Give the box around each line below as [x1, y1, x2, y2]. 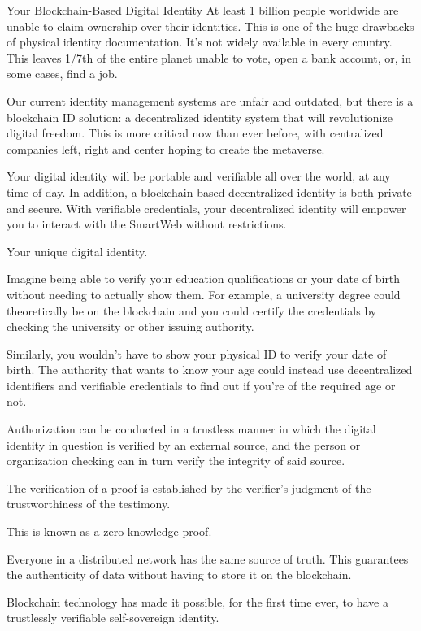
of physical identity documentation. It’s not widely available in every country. [7, 33, 393, 50]
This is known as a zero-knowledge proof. [7, 523, 212, 540]
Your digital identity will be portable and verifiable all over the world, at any [7, 168, 391, 185]
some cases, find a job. [7, 65, 118, 82]
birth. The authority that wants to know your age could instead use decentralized [7, 361, 413, 378]
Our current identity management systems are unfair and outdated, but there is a [7, 92, 414, 109]
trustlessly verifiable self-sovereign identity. [7, 609, 219, 626]
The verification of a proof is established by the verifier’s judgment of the [7, 479, 371, 496]
